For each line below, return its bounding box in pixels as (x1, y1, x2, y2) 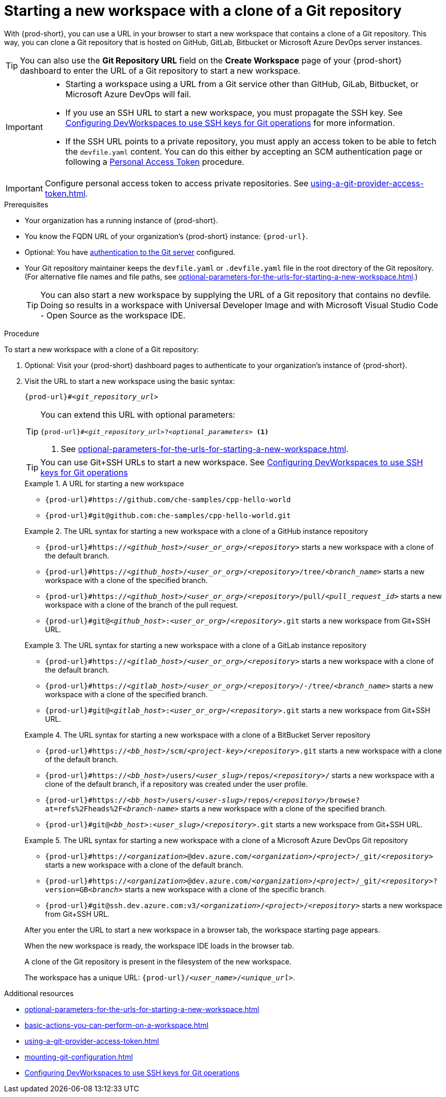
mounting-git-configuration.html (25, 1052, 133, 1061)
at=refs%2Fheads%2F (45, 804, 123, 813)
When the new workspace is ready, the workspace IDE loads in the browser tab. (25, 941, 294, 950)
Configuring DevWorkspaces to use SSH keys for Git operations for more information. (65, 117, 395, 128)
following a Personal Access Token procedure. (65, 156, 244, 167)
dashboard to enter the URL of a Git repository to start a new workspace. (20, 65, 301, 76)
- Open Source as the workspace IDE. (40, 310, 186, 320)
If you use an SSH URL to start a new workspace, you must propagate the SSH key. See (65, 107, 403, 118)
